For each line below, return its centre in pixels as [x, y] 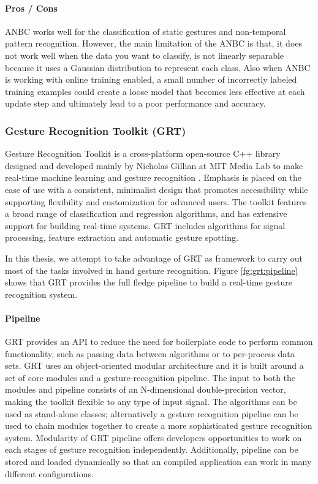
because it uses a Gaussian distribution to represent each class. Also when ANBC [158, 67]
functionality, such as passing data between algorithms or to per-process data [150, 353]
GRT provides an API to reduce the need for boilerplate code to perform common [159, 342]
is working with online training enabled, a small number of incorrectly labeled [151, 79]
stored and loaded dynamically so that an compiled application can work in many [158, 462]
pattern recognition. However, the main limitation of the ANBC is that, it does [154, 43]
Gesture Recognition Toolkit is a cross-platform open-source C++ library [143, 153]
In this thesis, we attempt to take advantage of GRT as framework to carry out [154, 258]
